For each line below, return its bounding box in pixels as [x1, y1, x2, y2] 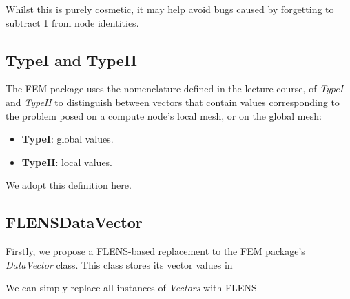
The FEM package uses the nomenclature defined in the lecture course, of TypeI [6, 81, 344, 96]
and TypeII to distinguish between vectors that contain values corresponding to [6, 94, 340, 109]
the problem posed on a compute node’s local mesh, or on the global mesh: [6, 108, 322, 123]
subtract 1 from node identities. [6, 15, 139, 30]
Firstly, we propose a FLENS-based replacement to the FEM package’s [6, 244, 305, 258]
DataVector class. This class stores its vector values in [6, 257, 233, 271]
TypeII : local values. [21, 154, 113, 169]
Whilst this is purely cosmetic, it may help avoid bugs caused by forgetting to [6, 2, 334, 16]
